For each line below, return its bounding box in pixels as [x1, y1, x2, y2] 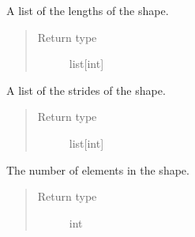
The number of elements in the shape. [6, 161, 189, 178]
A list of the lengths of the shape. [6, 2, 169, 18]
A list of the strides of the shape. [6, 81, 166, 98]
